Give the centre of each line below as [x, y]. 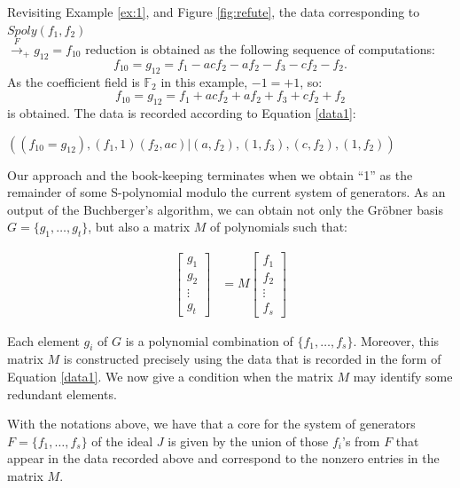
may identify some [403, 377]
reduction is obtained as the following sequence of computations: [260, 48]
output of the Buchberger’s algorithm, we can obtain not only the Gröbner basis [225, 209]
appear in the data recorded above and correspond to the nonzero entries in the [223, 458]
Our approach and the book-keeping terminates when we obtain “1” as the [210, 174]
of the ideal [122, 441]
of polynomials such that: [279, 227]
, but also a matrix [139, 227]
